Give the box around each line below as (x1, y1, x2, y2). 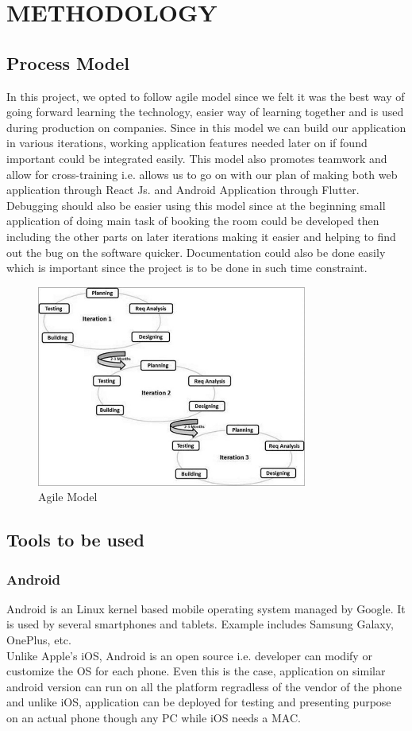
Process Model (6, 50, 129, 75)
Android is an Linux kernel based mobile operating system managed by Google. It (6, 600, 406, 616)
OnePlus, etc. (6, 632, 71, 648)
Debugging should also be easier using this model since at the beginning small (6, 196, 386, 213)
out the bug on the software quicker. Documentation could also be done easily (6, 243, 386, 260)
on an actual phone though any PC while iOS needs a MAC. (6, 710, 301, 726)
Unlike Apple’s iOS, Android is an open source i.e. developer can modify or (6, 647, 372, 663)
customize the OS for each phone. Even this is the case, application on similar (6, 663, 386, 679)
